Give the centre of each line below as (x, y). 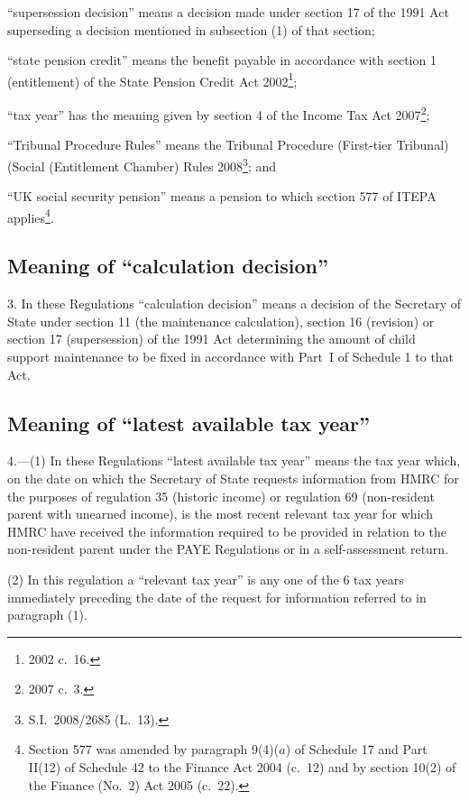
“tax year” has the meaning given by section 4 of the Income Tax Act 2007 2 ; (219, 113)
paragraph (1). (47, 615)
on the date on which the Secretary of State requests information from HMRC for (233, 478)
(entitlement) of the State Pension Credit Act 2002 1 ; (152, 79)
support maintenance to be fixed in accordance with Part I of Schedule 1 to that (231, 356)
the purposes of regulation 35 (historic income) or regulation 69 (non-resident (221, 496)
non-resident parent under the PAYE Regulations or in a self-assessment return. (228, 549)
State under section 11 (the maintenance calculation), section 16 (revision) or (221, 321)
